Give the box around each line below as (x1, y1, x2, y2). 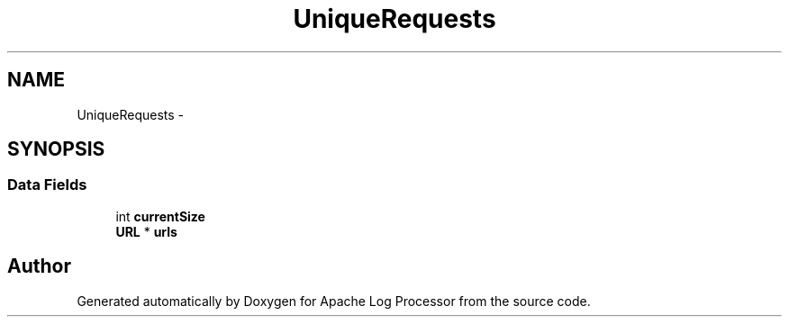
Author (7, 255, 71, 278)
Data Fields (7, 175, 87, 194)
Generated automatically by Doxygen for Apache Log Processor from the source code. (77, 292, 591, 309)
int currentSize (115, 208, 205, 224)
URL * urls (115, 223, 177, 239)
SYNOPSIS (7, 138, 105, 161)
